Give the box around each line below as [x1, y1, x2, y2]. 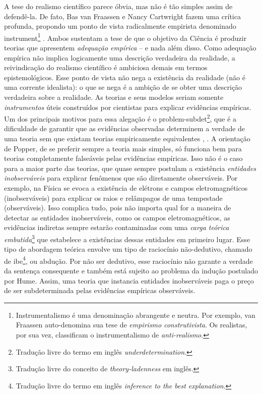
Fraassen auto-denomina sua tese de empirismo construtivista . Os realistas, [16, 319, 247, 330]
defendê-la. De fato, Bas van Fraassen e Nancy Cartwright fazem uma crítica [4, 11, 241, 21]
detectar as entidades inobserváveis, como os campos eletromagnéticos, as [4, 212, 230, 222]
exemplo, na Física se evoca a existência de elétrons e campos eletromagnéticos [4, 183, 248, 193]
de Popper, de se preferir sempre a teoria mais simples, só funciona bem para [4, 143, 242, 153]
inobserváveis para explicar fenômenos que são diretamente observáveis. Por [4, 173, 238, 183]
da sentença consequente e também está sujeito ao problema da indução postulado [4, 265, 258, 276]
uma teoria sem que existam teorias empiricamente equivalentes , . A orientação [4, 133, 250, 144]
